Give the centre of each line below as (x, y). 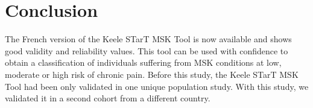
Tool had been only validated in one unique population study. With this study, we (157, 86)
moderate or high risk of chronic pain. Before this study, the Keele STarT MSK (152, 74)
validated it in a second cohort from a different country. (108, 98)
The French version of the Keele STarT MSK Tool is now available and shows (148, 39)
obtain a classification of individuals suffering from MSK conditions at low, (143, 62)
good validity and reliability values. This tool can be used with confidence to (147, 50)
